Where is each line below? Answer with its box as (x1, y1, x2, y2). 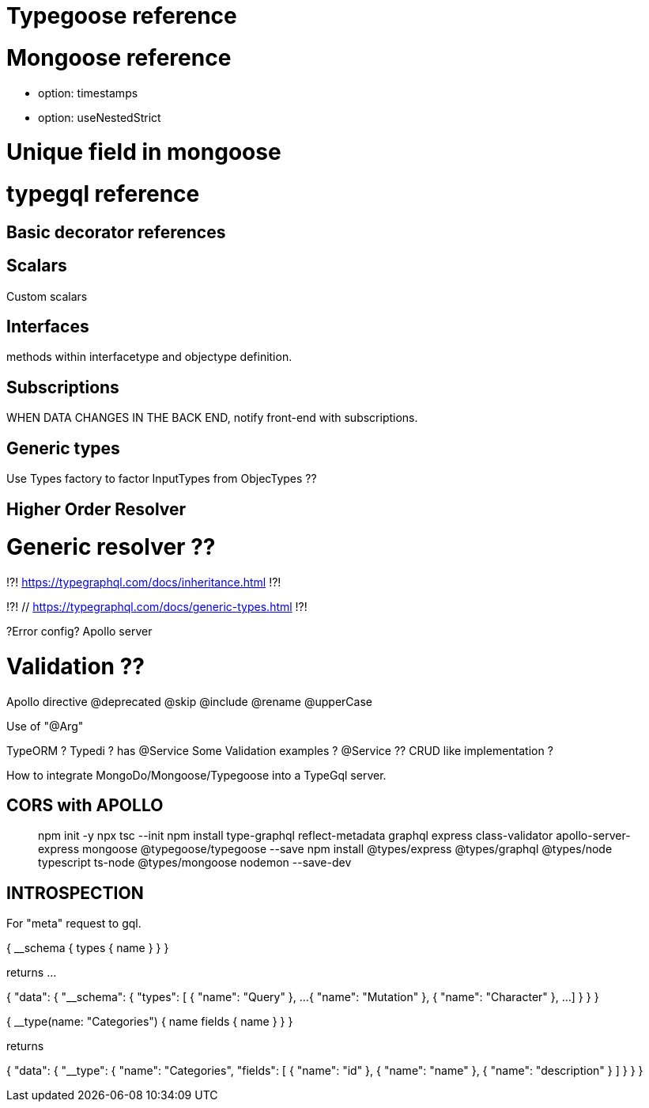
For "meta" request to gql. (6, 916, 141, 931)
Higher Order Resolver (6, 499, 187, 519)
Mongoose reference (6, 44, 232, 71)
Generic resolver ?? (6, 533, 216, 561)
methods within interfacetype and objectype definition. (6, 350, 292, 364)
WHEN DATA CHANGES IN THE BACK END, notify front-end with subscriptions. (6, 411, 418, 425)
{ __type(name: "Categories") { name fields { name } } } (6, 1015, 293, 1029)
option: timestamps (38, 85, 138, 100)
